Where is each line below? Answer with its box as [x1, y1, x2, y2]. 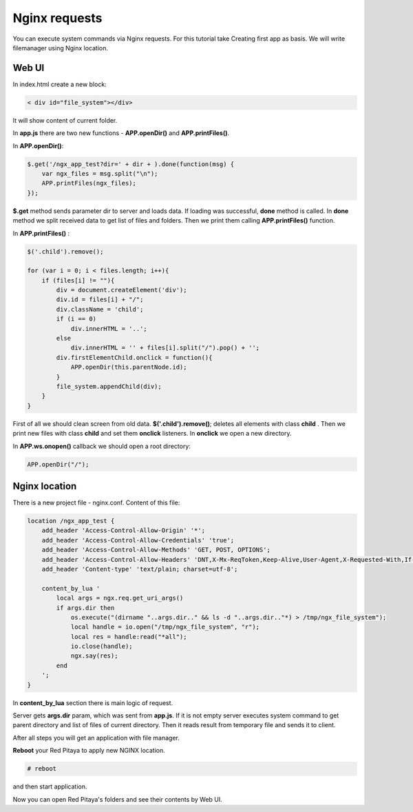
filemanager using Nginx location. [12, 43, 109, 52]
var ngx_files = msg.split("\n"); [41, 170, 158, 177]
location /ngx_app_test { [27, 517, 115, 525]
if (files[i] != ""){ [41, 276, 115, 284]
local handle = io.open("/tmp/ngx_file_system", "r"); [70, 623, 260, 631]
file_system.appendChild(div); [56, 383, 162, 390]
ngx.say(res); [70, 652, 118, 660]
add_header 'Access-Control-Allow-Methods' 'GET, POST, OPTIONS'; [41, 546, 271, 554]
